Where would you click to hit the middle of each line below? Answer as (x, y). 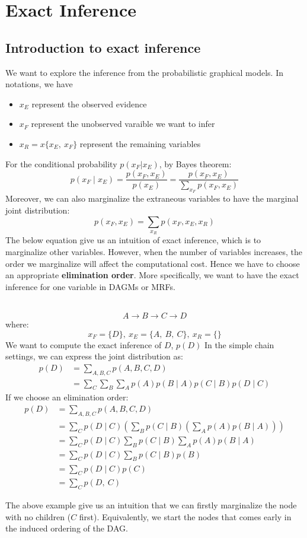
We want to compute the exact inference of (84, 344)
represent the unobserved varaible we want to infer (123, 124)
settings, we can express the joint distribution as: (94, 356)
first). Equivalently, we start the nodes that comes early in (185, 516)
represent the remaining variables (140, 143)
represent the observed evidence (89, 104)
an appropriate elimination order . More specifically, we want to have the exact (152, 275)
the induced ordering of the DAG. (67, 528)
